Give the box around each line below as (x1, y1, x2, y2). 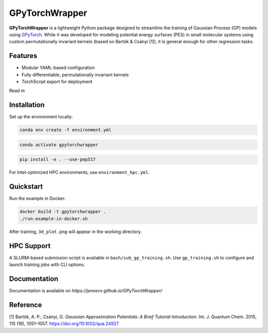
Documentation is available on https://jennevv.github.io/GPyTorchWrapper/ (9, 287, 162, 293)
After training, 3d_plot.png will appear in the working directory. (9, 229, 142, 235)
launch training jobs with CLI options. (9, 261, 85, 267)
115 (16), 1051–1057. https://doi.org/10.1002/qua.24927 (9, 321, 119, 327)
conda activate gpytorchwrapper (19, 142, 99, 148)
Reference (9, 301, 42, 309)
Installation (9, 101, 45, 109)
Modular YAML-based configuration (21, 65, 95, 71)
